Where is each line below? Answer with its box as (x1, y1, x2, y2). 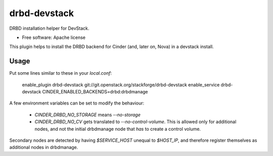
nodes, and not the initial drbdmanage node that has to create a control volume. (34, 126, 201, 132)
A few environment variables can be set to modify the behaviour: (9, 100, 145, 106)
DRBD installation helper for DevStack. (9, 25, 89, 31)
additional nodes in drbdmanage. (9, 144, 78, 150)
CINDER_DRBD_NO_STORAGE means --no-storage (34, 112, 141, 118)
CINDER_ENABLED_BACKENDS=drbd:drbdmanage (42, 89, 149, 95)
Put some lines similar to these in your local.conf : (9, 70, 112, 76)
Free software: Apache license (22, 34, 86, 40)
